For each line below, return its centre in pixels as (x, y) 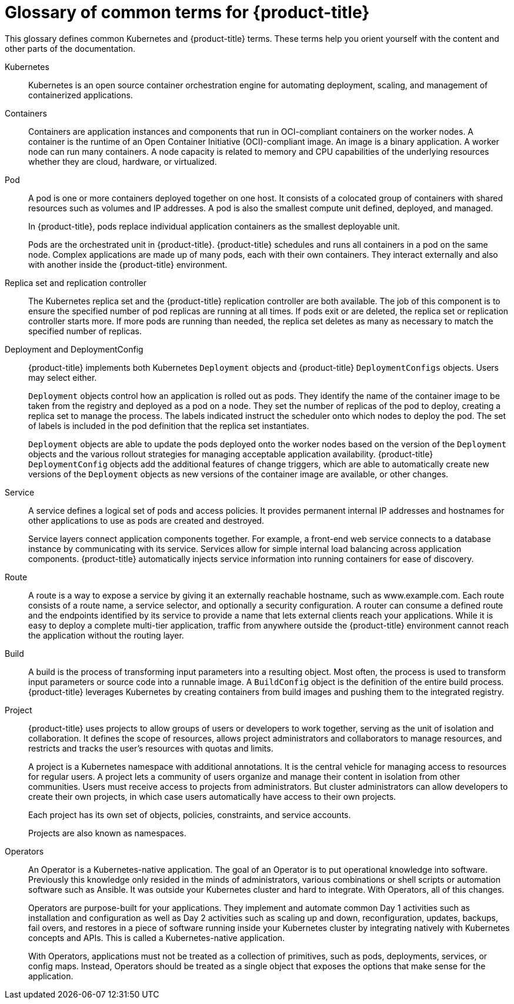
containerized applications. (81, 95)
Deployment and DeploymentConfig (74, 349)
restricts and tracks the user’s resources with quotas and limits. (151, 748)
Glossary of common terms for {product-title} (187, 12)
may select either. (63, 377)
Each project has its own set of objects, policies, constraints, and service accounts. (190, 814)
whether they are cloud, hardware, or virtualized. (123, 161)
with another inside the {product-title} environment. (128, 264)
